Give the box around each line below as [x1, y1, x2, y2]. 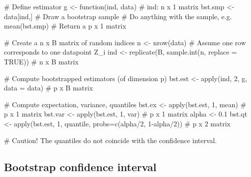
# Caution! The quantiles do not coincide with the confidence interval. [4, 135, 217, 145]
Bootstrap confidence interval [4, 159, 157, 174]
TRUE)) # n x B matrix [4, 56, 79, 66]
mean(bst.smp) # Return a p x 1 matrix [4, 21, 126, 31]
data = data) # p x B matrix [4, 83, 93, 93]
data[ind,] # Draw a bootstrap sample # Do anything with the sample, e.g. [4, 11, 232, 21]
